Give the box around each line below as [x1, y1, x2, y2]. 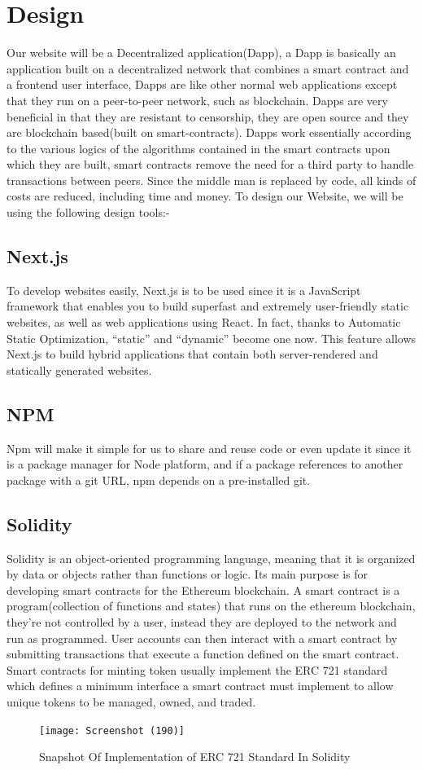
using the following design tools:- [7, 204, 170, 221]
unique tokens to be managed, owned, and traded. [7, 693, 256, 710]
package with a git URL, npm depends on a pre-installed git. [7, 471, 311, 488]
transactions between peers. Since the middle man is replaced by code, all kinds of [7, 171, 416, 188]
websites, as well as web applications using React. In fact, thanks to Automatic [7, 314, 401, 331]
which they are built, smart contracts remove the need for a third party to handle [7, 156, 414, 173]
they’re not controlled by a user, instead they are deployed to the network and [7, 613, 397, 630]
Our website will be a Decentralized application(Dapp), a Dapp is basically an [7, 44, 396, 61]
